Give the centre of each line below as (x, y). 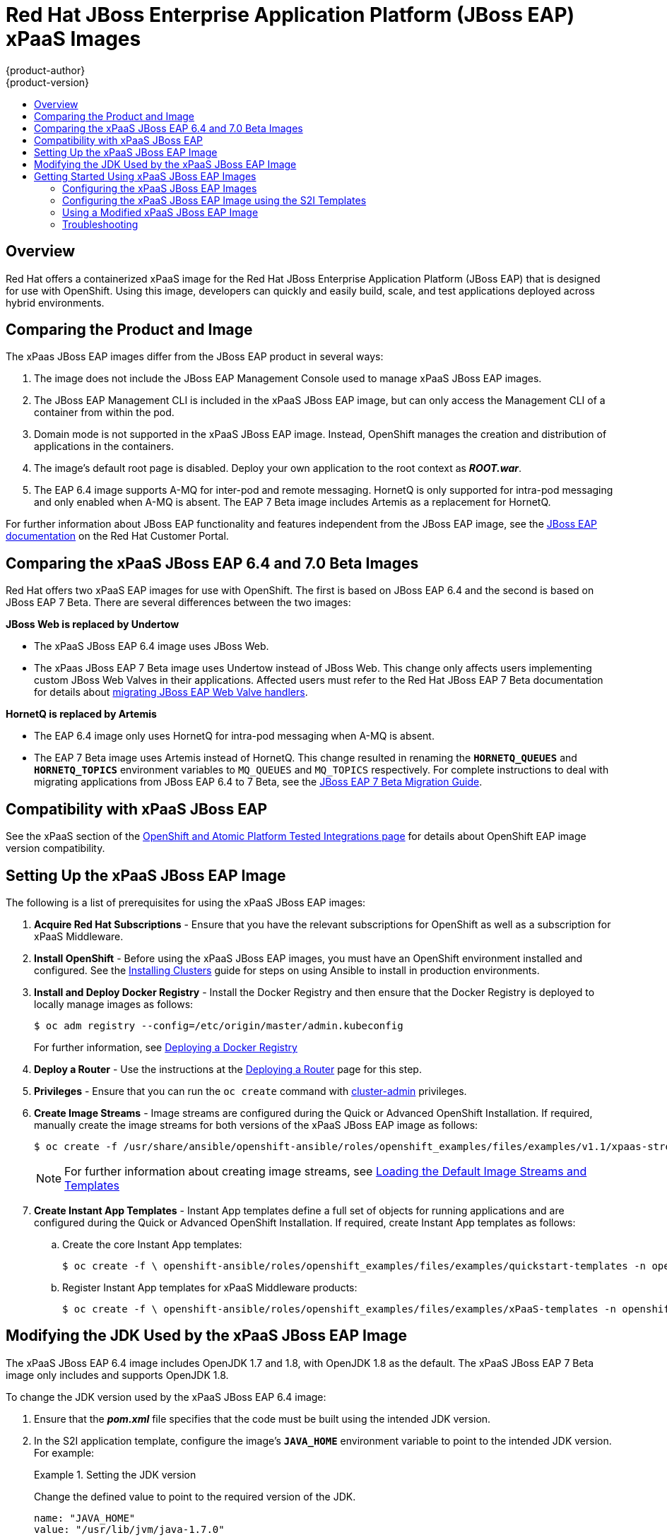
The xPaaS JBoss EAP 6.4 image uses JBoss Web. (152, 646)
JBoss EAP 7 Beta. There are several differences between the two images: (178, 603)
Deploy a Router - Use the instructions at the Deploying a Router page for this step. (228, 1069)
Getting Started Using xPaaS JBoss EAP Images (145, 176)
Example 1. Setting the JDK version (115, 1474)
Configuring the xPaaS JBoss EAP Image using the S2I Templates (214, 200)
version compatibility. (55, 848)
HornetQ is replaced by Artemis (81, 714)
